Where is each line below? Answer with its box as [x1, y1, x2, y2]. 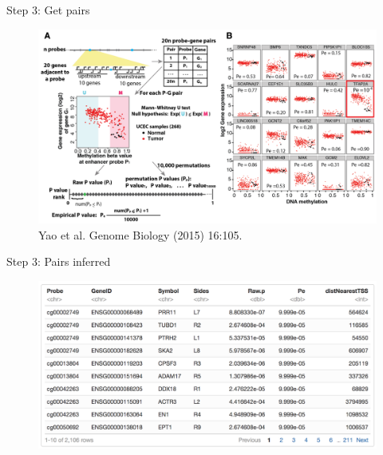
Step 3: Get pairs [6, 2, 90, 18]
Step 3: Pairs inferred [6, 253, 111, 270]
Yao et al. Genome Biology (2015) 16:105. [38, 226, 243, 243]
